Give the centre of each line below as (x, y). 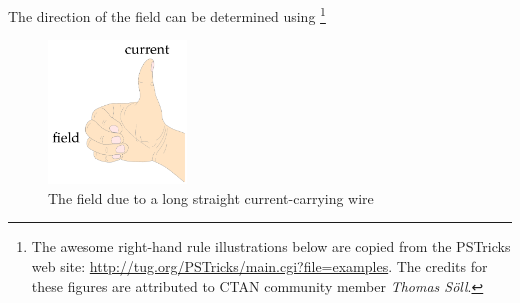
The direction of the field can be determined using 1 (167, 14)
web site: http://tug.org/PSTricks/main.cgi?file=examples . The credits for (259, 266)
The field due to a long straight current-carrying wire (211, 197)
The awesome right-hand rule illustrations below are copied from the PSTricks (271, 246)
